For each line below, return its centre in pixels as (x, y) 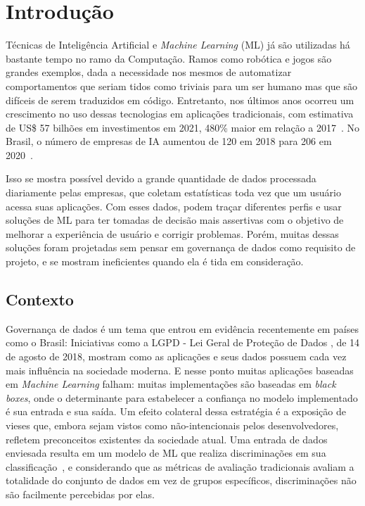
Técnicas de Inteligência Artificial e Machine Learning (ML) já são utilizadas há (178, 45)
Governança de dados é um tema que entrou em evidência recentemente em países (182, 328)
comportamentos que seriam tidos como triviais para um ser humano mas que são (182, 86)
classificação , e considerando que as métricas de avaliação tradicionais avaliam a (180, 466)
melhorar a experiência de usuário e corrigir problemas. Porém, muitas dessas (172, 233)
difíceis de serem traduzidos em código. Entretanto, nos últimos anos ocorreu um (180, 100)
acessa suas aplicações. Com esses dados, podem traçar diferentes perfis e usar (174, 206)
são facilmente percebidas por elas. (80, 494)
